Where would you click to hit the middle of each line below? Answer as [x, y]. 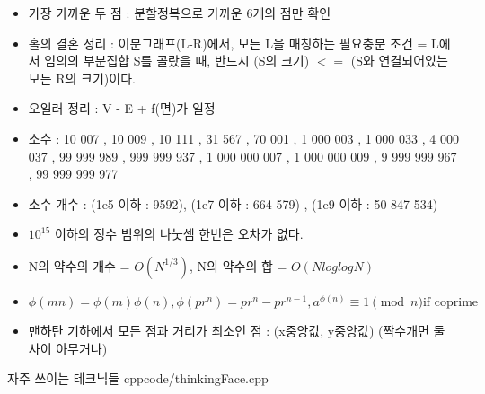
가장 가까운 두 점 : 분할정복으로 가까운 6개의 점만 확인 [180, 13]
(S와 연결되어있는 [399, 61]
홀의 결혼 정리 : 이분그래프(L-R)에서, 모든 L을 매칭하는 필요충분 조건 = [228, 43]
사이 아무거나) [68, 348]
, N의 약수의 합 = [238, 265]
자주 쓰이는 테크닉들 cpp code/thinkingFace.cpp [138, 378]
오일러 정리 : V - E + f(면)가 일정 [122, 108]
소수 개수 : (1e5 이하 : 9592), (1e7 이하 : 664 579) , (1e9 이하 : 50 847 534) [233, 203]
